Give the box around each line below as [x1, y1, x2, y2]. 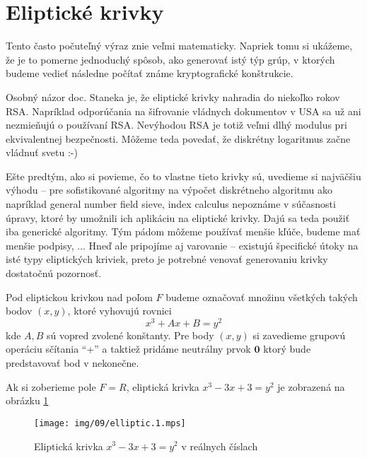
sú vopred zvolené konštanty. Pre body [47, 327, 214, 342]
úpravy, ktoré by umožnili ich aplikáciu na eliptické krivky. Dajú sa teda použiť [6, 210, 350, 225]
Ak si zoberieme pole [6, 379, 96, 394]
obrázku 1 [6, 393, 49, 408]
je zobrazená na [277, 379, 345, 394]
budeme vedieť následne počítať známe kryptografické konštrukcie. [6, 66, 293, 81]
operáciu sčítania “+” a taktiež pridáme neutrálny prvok [6, 341, 251, 356]
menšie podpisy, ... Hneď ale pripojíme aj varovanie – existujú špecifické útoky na [6, 237, 359, 252]
